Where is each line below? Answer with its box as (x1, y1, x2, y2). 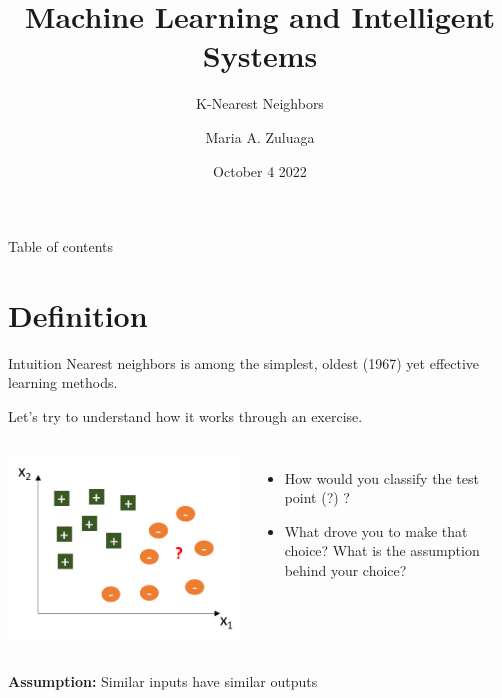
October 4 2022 (213, 160, 307, 181)
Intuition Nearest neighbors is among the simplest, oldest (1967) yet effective (8, 352, 480, 373)
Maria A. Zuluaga (205, 126, 315, 147)
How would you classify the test (284, 467, 479, 488)
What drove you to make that (284, 520, 468, 541)
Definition (8, 294, 148, 335)
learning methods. (8, 372, 118, 393)
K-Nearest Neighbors (196, 93, 324, 114)
